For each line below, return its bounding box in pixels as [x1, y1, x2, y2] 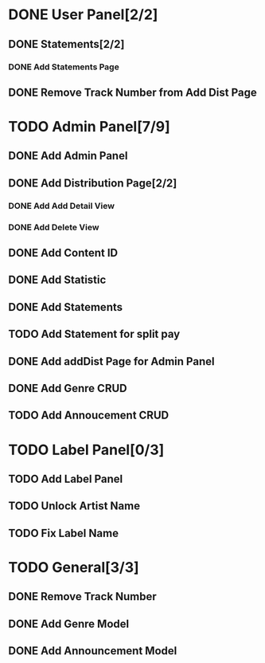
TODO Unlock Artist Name [8, 500, 141, 513]
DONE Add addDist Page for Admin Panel [8, 355, 215, 368]
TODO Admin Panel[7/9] [8, 118, 171, 136]
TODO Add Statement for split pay [8, 328, 181, 341]
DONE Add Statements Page [8, 61, 119, 73]
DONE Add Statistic [8, 273, 107, 287]
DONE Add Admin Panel [8, 149, 128, 163]
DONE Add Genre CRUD [8, 382, 127, 395]
